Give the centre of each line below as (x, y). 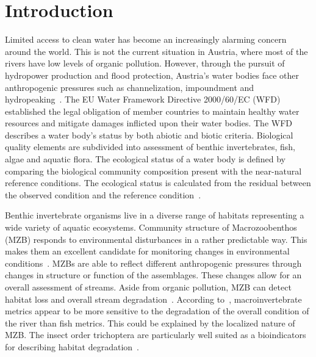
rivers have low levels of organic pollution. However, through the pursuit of (145, 63)
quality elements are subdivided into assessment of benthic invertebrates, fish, (150, 147)
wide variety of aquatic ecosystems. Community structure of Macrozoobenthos (151, 227)
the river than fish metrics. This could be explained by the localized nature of (150, 323)
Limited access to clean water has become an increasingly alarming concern (146, 39)
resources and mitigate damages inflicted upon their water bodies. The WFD (149, 123)
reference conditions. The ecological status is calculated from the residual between (158, 183)
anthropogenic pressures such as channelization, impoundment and (130, 87)
